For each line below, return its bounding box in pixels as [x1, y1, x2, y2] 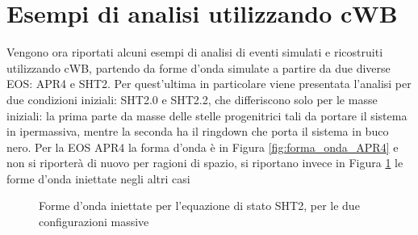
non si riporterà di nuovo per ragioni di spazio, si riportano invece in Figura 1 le [6, 154, 403, 171]
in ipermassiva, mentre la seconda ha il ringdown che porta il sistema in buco [6, 123, 389, 140]
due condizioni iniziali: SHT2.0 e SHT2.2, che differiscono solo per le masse [6, 90, 378, 107]
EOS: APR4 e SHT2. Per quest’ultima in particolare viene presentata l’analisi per [6, 75, 412, 92]
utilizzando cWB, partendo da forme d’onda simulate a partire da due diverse [6, 59, 391, 76]
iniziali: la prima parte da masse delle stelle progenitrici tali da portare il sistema [6, 107, 408, 124]
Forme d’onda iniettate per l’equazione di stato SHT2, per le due [39, 197, 360, 214]
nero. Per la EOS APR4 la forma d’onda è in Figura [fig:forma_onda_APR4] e [6, 138, 399, 155]
